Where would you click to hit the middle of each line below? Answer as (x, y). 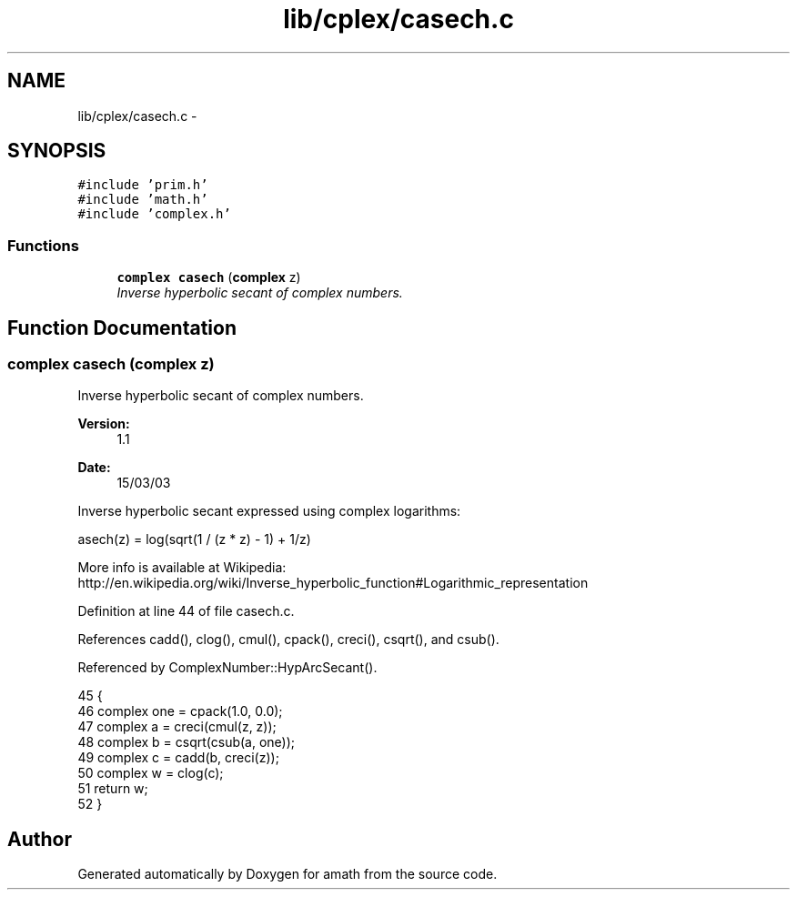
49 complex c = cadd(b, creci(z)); (178, 758)
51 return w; (113, 789)
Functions (43, 245)
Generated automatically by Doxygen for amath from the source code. (288, 874)
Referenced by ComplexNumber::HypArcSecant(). (227, 668)
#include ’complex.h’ (154, 214)
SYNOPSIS (57, 151)
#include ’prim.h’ (143, 185)
